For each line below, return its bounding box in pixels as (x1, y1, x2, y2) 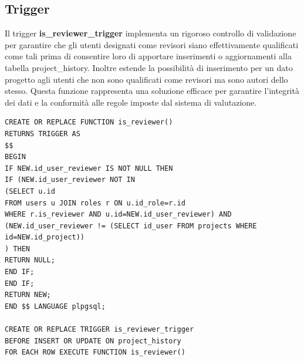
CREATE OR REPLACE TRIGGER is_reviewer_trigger (5, 325, 194, 334)
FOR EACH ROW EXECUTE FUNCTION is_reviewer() (5, 348, 185, 357)
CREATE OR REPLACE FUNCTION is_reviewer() (5, 118, 173, 127)
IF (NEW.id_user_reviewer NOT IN (5, 176, 135, 184)
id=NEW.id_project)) (5, 233, 85, 242)
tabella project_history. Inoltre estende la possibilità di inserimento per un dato (5, 61, 293, 73)
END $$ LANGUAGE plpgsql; (5, 302, 106, 311)
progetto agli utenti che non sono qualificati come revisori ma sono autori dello (5, 73, 288, 85)
